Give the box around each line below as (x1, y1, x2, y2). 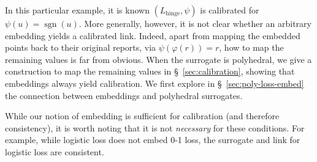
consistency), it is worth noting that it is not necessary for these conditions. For (5, 121, 305, 134)
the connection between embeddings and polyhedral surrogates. (5, 89, 243, 101)
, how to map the (219, 41, 284, 54)
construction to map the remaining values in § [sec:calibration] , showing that (5, 65, 295, 78)
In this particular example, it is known (5, 4, 150, 16)
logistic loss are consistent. (5, 145, 104, 158)
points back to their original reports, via (5, 41, 156, 54)
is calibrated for (200, 4, 259, 16)
